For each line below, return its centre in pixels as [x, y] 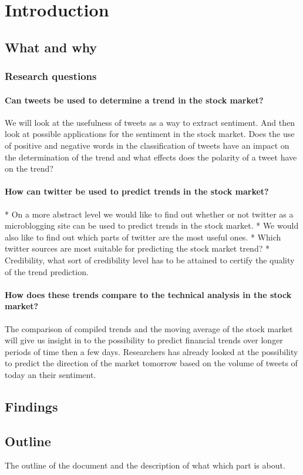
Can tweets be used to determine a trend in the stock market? [134, 100]
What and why [51, 47]
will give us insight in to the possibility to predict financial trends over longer [144, 340]
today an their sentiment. [51, 374]
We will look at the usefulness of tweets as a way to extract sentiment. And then [150, 122]
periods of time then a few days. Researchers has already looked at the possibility [151, 351]
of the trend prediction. [47, 271]
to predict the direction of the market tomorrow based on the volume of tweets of [151, 363]
